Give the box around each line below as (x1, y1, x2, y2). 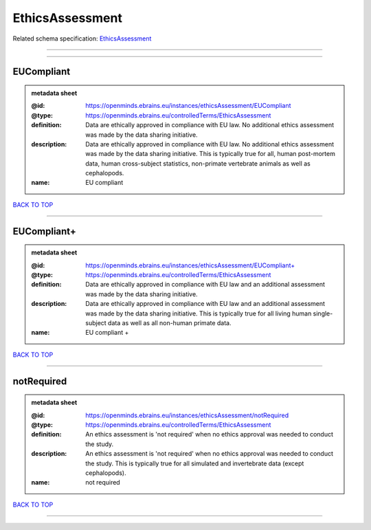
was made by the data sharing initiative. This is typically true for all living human (85, 309, 312, 318)
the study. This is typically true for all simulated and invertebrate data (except (85, 459, 304, 467)
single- (313, 309, 333, 318)
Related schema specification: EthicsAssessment (12, 34, 152, 43)
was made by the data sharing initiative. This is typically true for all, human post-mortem (85, 150, 336, 158)
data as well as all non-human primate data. (107, 319, 232, 327)
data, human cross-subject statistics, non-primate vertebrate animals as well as (85, 159, 311, 168)
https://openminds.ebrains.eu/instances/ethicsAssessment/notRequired (85, 411, 289, 419)
